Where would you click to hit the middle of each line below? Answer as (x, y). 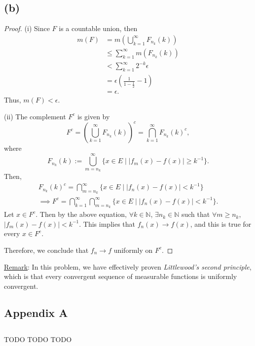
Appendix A (36, 312)
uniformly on (133, 250)
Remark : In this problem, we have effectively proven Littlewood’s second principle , (128, 266)
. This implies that (107, 224)
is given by (93, 116)
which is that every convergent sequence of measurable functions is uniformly (121, 276)
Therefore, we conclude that (46, 250)
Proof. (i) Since (27, 28)
